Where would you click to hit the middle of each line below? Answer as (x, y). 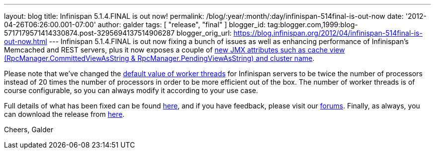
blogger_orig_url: (204, 33)
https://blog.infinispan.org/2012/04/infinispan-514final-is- (328, 33)
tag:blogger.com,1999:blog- (313, 25)
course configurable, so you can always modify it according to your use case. (131, 90)
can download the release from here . (64, 114)
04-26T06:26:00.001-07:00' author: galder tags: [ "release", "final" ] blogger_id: (135, 25)
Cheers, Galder (29, 129)
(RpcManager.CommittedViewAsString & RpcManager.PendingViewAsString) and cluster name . (159, 58)
